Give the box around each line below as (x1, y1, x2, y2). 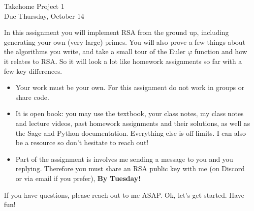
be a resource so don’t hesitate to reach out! (15, 137, 149, 148)
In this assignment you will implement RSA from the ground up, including (4, 27, 229, 37)
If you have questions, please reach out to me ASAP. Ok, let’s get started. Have (4, 189, 244, 200)
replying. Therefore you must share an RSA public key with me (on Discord (15, 163, 245, 174)
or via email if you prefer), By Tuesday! (15, 173, 141, 183)
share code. (15, 91, 49, 102)
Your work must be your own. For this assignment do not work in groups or (15, 82, 245, 92)
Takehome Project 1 (4, 1, 64, 11)
